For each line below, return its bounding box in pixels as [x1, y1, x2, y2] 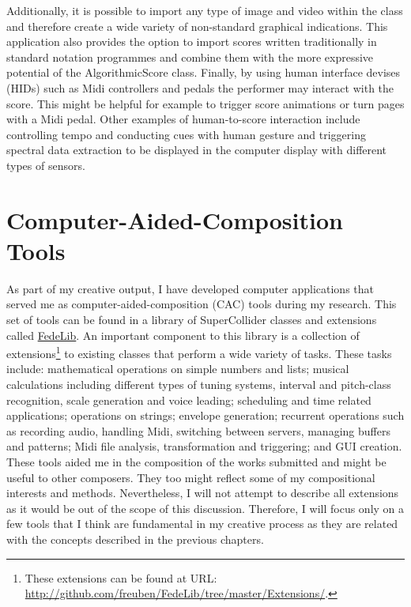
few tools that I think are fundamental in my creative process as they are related [6, 515, 398, 532]
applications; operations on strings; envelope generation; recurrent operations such [6, 407, 405, 424]
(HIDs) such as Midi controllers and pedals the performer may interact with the [6, 79, 394, 96]
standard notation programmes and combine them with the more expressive [6, 48, 374, 65]
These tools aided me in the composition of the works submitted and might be [6, 454, 386, 470]
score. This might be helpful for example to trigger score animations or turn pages [6, 95, 405, 111]
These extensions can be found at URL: [25, 569, 217, 586]
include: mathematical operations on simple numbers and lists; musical [6, 360, 349, 377]
